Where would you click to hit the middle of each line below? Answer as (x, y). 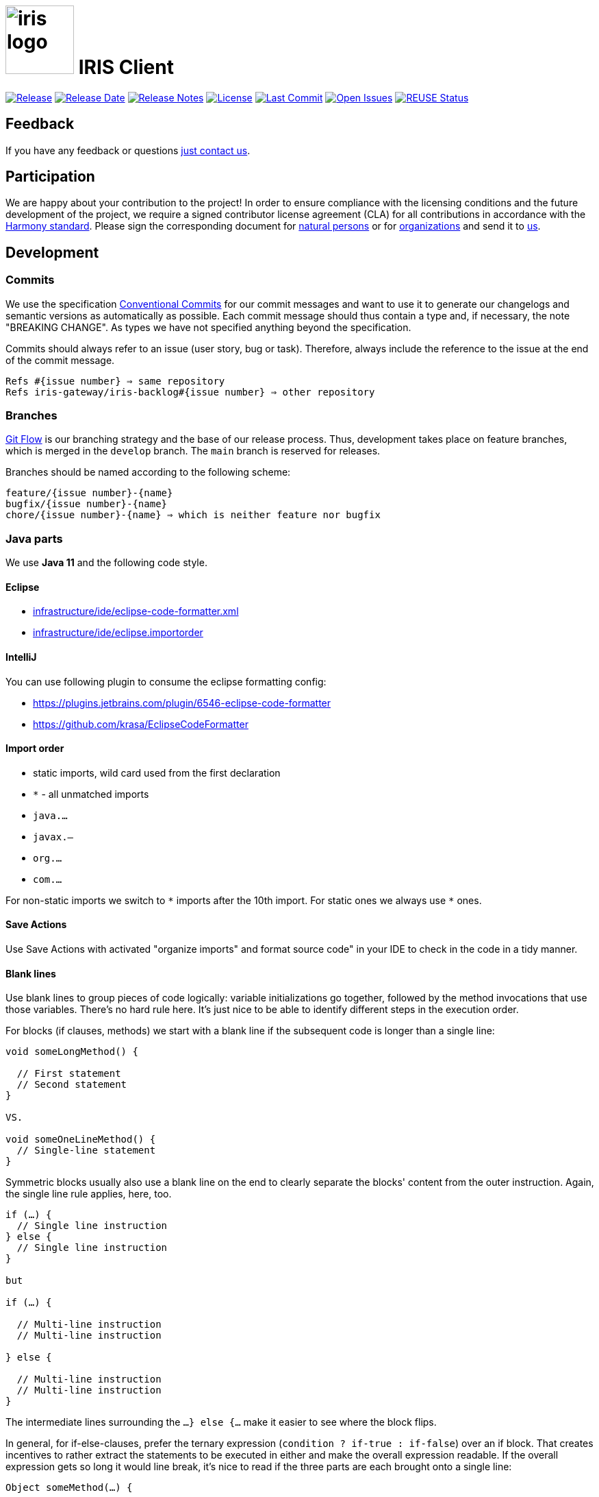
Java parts (34, 538)
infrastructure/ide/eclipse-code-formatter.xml (136, 611)
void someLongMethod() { (72, 1052)
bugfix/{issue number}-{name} (87, 504)
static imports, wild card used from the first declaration (157, 772)
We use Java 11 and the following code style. (106, 563)
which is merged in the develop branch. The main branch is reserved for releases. (193, 451)
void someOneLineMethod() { (81, 1140)
